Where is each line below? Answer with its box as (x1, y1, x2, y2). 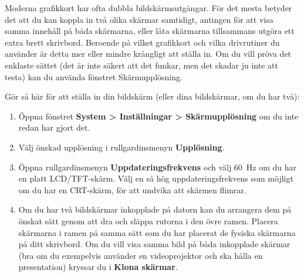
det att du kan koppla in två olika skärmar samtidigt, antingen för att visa (5, 13, 273, 25)
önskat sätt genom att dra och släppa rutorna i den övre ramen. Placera (18, 214, 278, 227)
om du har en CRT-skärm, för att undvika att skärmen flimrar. (18, 183, 246, 196)
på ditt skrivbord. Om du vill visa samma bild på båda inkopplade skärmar (18, 238, 291, 250)
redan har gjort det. (18, 121, 90, 134)
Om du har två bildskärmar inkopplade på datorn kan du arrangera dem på (18, 203, 292, 216)
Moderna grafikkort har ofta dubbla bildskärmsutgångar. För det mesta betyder (5, 2, 292, 13)
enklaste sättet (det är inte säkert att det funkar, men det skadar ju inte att (5, 59, 278, 71)
